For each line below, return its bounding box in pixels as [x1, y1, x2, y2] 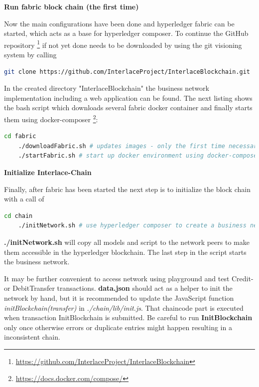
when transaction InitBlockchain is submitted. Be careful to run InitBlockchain [4, 312, 253, 323]
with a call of [4, 193, 44, 204]
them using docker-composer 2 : [4, 113, 98, 124]
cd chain [4, 212, 33, 219]
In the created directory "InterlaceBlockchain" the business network [4, 83, 210, 93]
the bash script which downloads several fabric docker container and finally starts [4, 102, 253, 113]
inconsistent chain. [4, 332, 60, 342]
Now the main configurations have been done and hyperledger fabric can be [4, 18, 235, 28]
